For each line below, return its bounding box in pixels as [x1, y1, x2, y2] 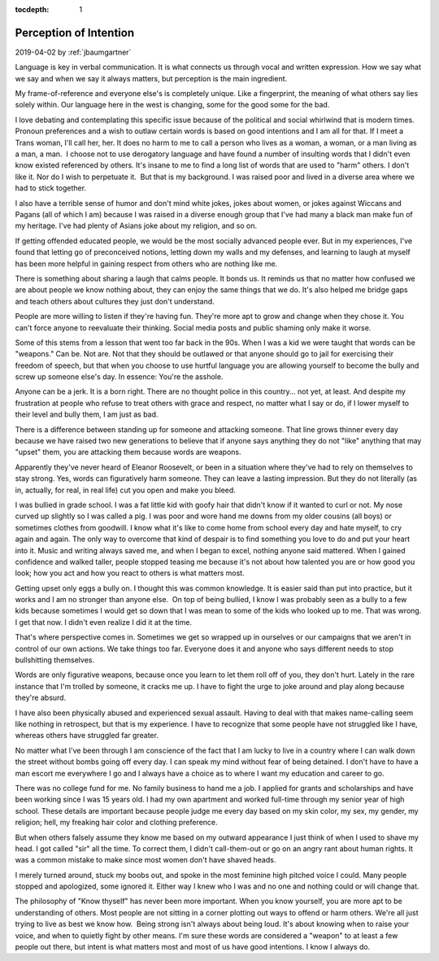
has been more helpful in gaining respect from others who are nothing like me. [15, 259, 278, 269]
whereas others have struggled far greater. [15, 731, 159, 740]
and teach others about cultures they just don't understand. [15, 296, 215, 306]
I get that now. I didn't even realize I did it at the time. [15, 617, 193, 627]
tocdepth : [15, 5, 50, 14]
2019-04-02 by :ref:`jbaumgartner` [15, 47, 132, 57]
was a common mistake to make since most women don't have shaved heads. [15, 855, 276, 865]
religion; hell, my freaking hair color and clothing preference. [15, 818, 219, 828]
